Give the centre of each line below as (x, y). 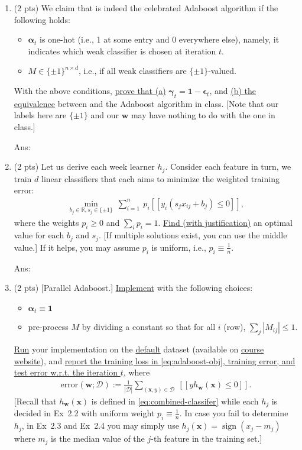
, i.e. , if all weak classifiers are (132, 71)
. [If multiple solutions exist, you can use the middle (193, 235)
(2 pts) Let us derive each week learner (84, 166)
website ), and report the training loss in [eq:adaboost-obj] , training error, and (155, 360)
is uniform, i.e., (179, 247)
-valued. (223, 71)
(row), (235, 327)
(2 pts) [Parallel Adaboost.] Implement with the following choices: (133, 288)
